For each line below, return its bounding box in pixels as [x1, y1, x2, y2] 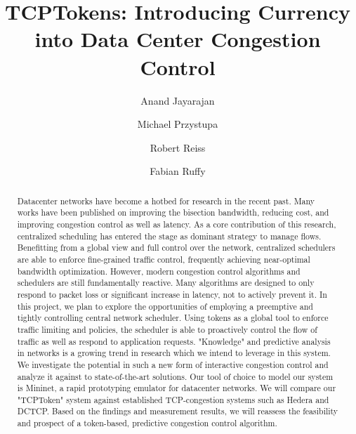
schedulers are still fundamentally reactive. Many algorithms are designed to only [17, 277, 315, 289]
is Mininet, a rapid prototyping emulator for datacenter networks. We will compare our [17, 382, 336, 394]
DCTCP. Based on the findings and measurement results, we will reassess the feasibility [17, 405, 338, 417]
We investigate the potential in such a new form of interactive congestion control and [17, 358, 329, 370]
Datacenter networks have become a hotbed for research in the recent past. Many [17, 195, 315, 206]
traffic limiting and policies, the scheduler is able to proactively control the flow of [17, 323, 317, 335]
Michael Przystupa [137, 117, 218, 131]
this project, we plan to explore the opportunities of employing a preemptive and [17, 300, 313, 312]
